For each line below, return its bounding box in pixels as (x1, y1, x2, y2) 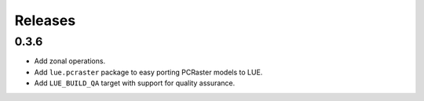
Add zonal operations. (34, 56, 106, 66)
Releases (14, 12, 76, 29)
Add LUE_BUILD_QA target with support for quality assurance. (34, 78, 236, 88)
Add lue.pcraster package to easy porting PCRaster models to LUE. (34, 67, 263, 77)
